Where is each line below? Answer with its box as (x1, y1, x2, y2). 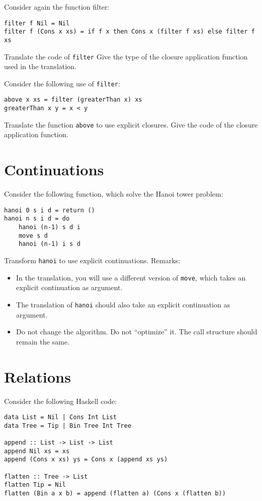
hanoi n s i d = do (4, 215, 70, 223)
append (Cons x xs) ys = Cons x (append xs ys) (4, 456, 168, 463)
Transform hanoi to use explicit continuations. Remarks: (4, 255, 180, 266)
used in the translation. (4, 61, 77, 72)
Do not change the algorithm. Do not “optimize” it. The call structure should (16, 326, 257, 337)
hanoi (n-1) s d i (18, 224, 81, 231)
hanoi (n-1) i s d (18, 240, 81, 248)
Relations (4, 366, 71, 387)
